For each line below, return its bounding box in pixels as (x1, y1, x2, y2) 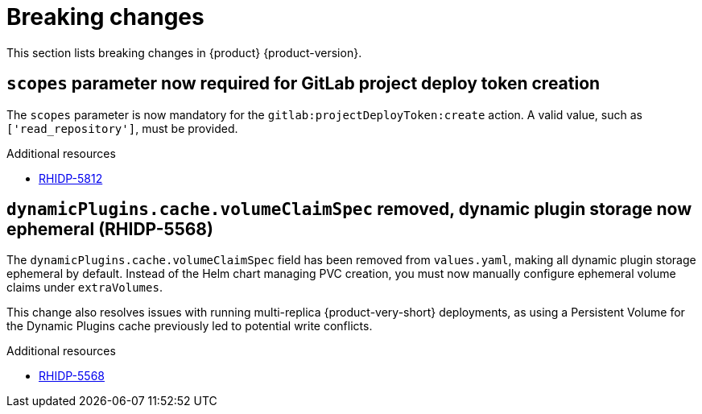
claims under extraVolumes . (6, 280, 163, 295)
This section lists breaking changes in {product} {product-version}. (6, 45, 362, 60)
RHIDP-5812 (39, 171, 103, 185)
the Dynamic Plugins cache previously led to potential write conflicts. (6, 319, 373, 333)
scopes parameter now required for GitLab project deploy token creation (6, 73, 601, 94)
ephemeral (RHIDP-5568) (6, 219, 213, 240)
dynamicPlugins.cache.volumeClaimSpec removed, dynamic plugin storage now (6, 199, 692, 220)
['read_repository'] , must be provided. (6, 121, 238, 135)
